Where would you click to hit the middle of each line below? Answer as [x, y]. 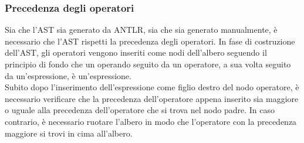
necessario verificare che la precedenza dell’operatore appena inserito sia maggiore [152, 98]
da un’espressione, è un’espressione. [68, 75]
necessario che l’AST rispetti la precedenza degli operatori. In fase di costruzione [150, 41]
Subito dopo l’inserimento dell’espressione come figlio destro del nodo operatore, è [152, 87]
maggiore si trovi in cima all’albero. [69, 133]
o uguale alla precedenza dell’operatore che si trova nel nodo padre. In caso [140, 110]
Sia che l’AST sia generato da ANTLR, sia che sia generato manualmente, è [141, 30]
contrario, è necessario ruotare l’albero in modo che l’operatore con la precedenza [151, 121]
